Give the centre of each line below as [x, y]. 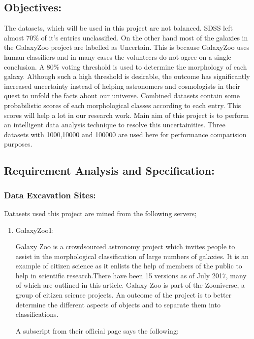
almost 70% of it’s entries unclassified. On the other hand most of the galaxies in [126, 37]
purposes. [18, 144]
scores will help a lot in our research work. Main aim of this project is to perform [127, 115]
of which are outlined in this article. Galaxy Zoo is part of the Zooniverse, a [130, 285]
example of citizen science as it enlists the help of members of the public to [129, 266]
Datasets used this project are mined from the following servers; [100, 213]
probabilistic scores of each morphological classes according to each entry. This [123, 105]
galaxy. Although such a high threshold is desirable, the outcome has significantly [127, 76]
